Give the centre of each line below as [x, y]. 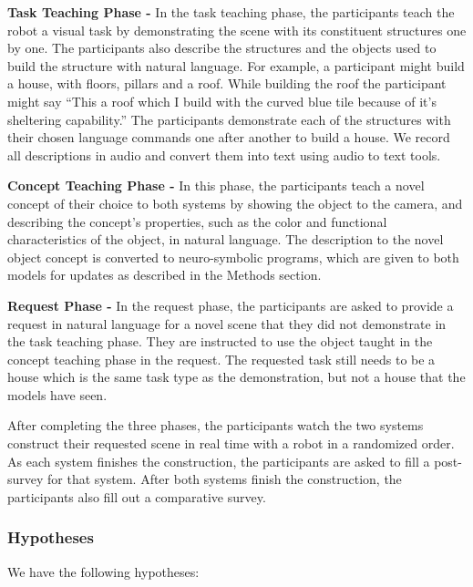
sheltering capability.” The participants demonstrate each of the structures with [229, 119]
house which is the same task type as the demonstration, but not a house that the [236, 377]
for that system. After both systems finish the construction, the [225, 479]
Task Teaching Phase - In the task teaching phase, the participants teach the [231, 12]
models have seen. [57, 394]
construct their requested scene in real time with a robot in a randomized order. [231, 443]
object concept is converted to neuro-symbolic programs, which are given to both [233, 257]
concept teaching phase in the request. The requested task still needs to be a [221, 359]
